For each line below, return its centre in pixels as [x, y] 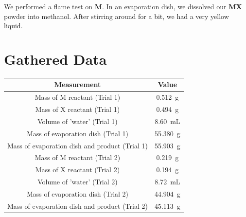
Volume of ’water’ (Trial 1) [78, 121]
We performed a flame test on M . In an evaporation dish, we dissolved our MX [123, 6]
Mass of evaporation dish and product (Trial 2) [78, 206]
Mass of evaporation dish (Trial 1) [78, 133]
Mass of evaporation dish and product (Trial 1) [78, 145]
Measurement [78, 84]
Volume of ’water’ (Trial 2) [78, 182]
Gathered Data [55, 59]
